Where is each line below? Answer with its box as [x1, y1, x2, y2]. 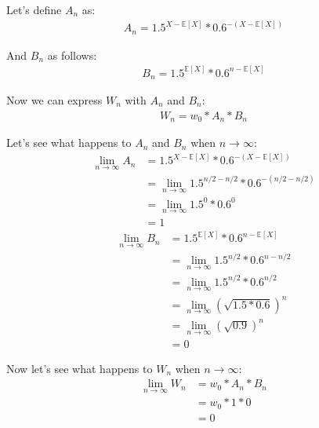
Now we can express [6, 92, 103, 108]
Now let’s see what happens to [6, 360, 153, 376]
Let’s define [6, 2, 62, 17]
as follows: [47, 46, 97, 63]
